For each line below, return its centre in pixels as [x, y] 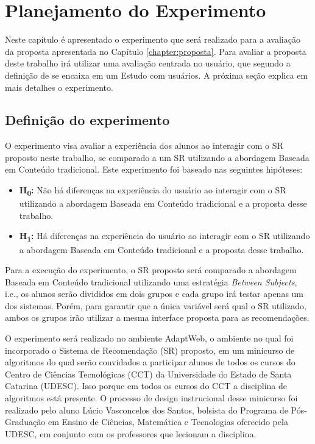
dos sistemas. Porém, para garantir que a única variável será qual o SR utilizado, [156, 305]
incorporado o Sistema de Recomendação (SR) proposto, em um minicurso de [150, 350]
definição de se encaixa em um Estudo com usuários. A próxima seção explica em [157, 75]
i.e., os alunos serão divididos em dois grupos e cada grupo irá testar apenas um [154, 294]
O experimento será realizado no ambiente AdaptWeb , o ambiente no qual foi [149, 338]
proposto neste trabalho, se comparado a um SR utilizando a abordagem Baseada [157, 157]
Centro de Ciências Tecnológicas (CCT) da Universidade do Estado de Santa [148, 374]
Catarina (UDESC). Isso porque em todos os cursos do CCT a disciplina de [146, 386]
